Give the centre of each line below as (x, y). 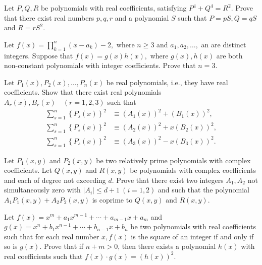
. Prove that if (61, 246)
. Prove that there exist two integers (168, 180)
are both (229, 55)
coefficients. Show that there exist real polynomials (83, 92)
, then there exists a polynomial (167, 246)
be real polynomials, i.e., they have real (167, 82)
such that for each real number (52, 236)
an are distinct (224, 44)
